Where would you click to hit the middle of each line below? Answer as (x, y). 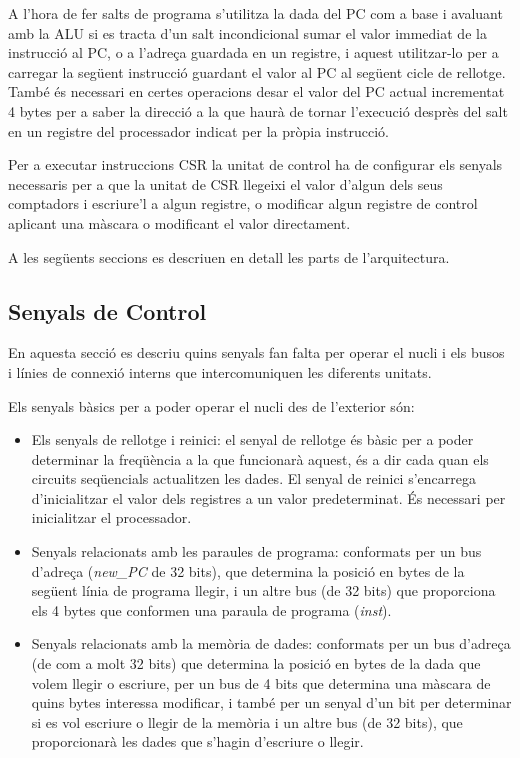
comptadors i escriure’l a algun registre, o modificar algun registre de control (243, 203)
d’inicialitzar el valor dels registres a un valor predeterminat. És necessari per (268, 497)
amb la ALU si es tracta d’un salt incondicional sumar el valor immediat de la (247, 32)
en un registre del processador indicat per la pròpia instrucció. (198, 130)
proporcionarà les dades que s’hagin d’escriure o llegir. (197, 741)
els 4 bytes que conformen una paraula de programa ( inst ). (211, 609)
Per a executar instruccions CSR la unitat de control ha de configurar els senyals (255, 164)
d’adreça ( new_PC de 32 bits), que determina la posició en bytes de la (248, 570)
